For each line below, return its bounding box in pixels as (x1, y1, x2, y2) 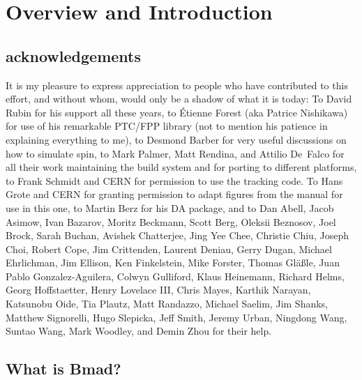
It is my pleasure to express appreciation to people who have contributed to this (6, 77, 348, 92)
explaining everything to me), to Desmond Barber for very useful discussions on (6, 132, 347, 146)
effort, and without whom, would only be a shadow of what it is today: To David (6, 91, 352, 106)
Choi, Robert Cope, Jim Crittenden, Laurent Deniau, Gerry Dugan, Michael (6, 241, 332, 256)
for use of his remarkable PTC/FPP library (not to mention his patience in (6, 119, 328, 133)
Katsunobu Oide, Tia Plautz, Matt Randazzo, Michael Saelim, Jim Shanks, (6, 296, 328, 311)
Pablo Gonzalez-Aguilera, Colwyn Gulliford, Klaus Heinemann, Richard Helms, (6, 268, 345, 283)
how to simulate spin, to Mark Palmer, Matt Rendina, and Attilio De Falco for (6, 146, 345, 160)
